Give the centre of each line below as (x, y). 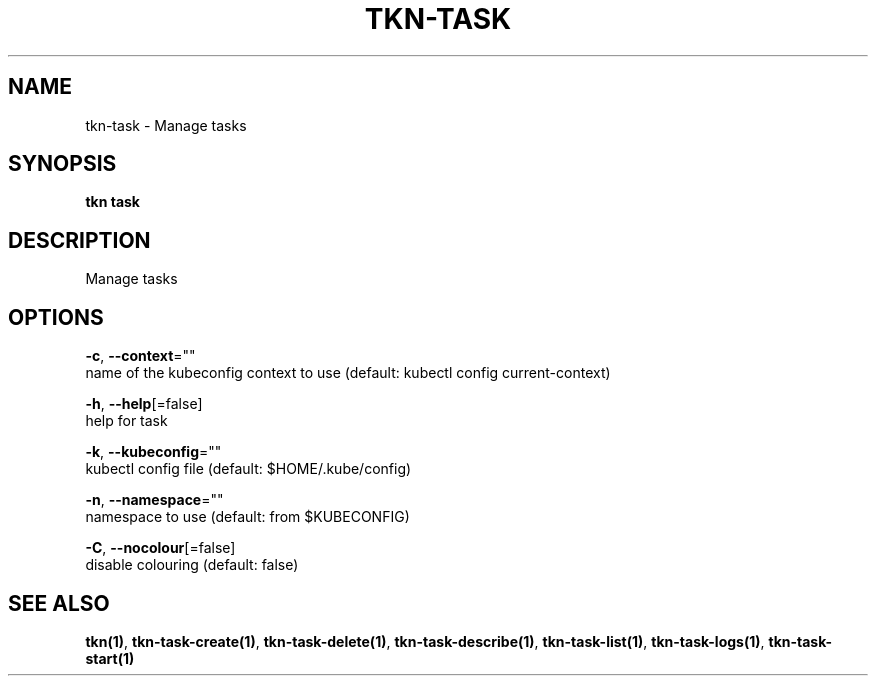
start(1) (110, 658)
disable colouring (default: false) (192, 565)
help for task (126, 421)
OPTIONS (56, 317)
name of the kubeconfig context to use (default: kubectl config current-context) (348, 373)
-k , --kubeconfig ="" (153, 452)
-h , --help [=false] (144, 404)
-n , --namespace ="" (154, 500)
